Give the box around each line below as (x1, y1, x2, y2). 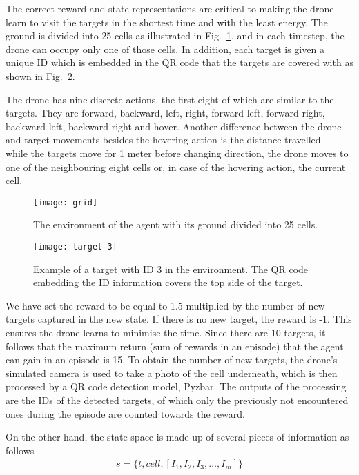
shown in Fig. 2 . (6, 68, 75, 83)
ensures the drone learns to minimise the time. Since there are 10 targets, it (6, 325, 326, 339)
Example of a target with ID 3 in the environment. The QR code (33, 261, 309, 276)
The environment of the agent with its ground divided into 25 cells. (33, 217, 318, 232)
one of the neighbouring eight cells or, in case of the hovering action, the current (6, 159, 346, 174)
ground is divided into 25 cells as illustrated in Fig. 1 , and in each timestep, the (6, 28, 345, 43)
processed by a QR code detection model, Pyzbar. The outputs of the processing (6, 379, 347, 394)
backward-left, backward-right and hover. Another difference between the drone (6, 119, 342, 133)
